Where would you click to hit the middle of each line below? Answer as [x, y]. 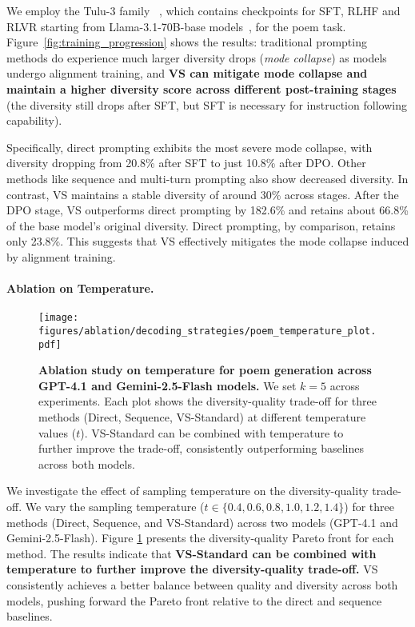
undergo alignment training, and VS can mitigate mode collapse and [187, 73]
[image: [59, 318]
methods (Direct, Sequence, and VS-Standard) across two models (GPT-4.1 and [202, 522]
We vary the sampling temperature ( [115, 507]
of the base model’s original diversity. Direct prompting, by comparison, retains [201, 225]
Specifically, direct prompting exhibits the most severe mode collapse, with [190, 147]
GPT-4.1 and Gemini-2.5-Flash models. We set [168, 385]
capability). [34, 120]
